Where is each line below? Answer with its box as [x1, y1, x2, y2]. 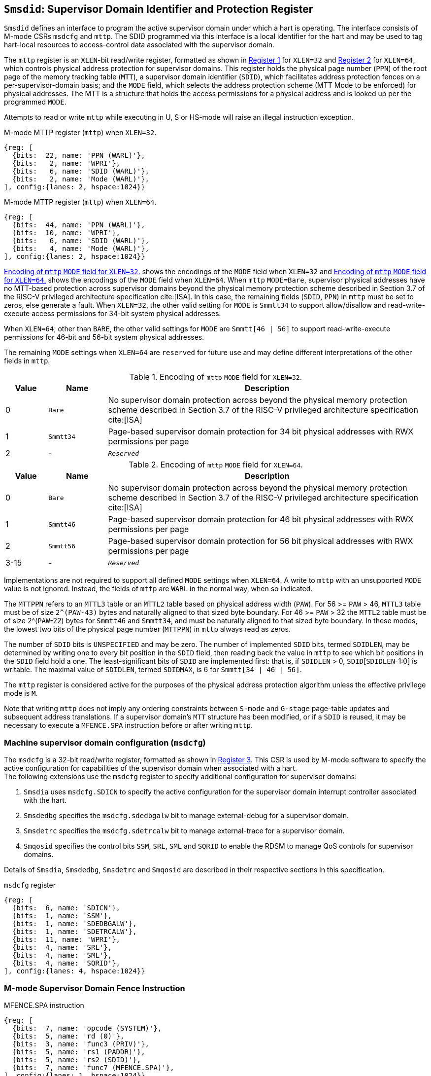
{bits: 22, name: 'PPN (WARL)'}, [12, 151, 145, 160]
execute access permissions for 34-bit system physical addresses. [4, 309, 221, 318]
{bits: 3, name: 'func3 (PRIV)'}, [12, 1040, 150, 1048]
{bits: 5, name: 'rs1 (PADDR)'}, [12, 1047, 145, 1056]
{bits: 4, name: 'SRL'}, [12, 943, 112, 952]
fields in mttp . [4, 357, 50, 365]
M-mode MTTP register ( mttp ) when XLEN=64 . [4, 198, 157, 207]
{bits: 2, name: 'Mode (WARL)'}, [12, 175, 150, 183]
